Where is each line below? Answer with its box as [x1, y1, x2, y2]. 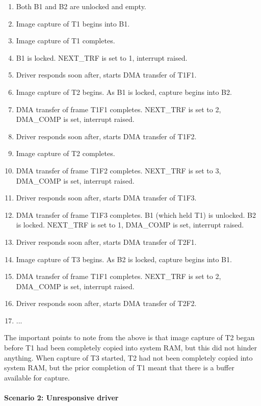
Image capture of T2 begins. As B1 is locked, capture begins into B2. [16, 86, 232, 97]
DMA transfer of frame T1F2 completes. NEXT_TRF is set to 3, [16, 165, 221, 175]
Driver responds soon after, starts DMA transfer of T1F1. [16, 69, 197, 80]
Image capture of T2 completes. [16, 148, 115, 159]
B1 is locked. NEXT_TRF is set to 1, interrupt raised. [16, 52, 188, 63]
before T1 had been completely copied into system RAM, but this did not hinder [4, 342, 257, 353]
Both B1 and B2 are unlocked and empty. [16, 1, 146, 11]
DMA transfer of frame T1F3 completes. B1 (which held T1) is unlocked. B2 [16, 209, 256, 220]
